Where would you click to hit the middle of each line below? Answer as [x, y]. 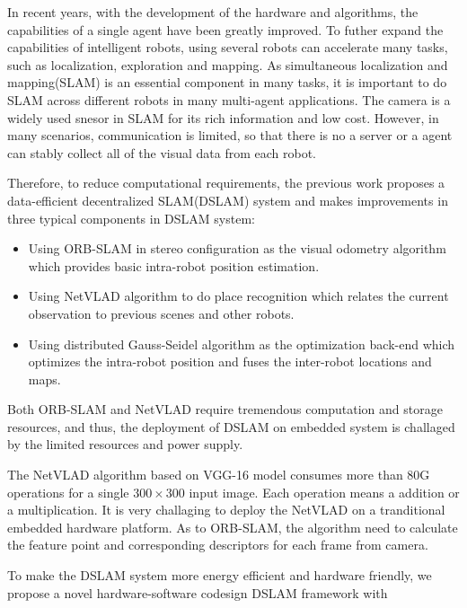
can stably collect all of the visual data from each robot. [162, 152]
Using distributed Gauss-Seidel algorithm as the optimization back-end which [242, 344]
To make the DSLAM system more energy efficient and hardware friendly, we [220, 575]
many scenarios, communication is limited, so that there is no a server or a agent [230, 135]
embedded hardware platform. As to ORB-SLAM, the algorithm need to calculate [233, 527]
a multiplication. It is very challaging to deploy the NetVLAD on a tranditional [226, 510]
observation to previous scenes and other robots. [161, 313]
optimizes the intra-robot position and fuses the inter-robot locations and [230, 361]
